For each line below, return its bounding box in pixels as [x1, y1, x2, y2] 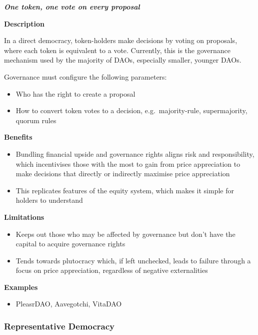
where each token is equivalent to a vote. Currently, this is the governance [4, 45, 231, 55]
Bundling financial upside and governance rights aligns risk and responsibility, [15, 148, 254, 159]
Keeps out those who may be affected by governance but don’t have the [15, 228, 235, 239]
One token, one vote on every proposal [4, 2, 140, 12]
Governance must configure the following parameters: [4, 71, 167, 82]
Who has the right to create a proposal [15, 88, 135, 99]
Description [4, 18, 45, 29]
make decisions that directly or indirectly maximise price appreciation [15, 168, 230, 179]
